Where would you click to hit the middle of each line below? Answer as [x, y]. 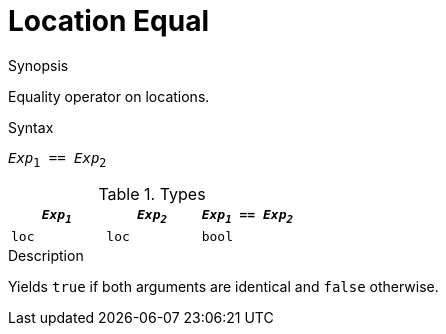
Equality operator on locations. [109, 96]
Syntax [31, 127]
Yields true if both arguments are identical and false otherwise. [223, 287]
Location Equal [109, 21]
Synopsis [38, 65]
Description [46, 256]
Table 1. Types [152, 193]
